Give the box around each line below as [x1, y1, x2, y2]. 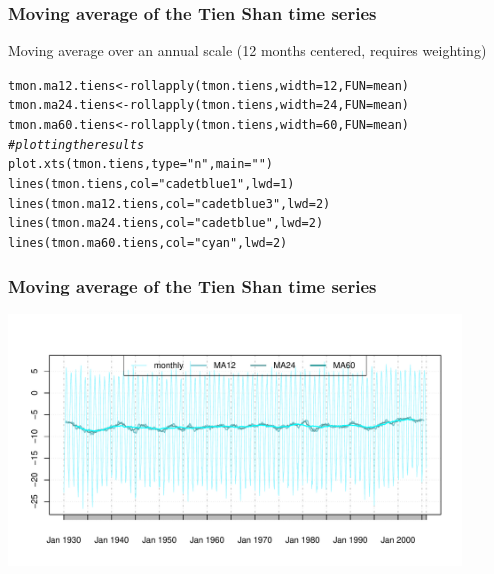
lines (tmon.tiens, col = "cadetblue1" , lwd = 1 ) [8, 177, 295, 192]
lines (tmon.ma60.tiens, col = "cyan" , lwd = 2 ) [8, 236, 288, 251]
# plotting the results [8, 137, 145, 152]
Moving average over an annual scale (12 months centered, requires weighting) [8, 40, 487, 61]
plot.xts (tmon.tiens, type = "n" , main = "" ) [8, 157, 273, 172]
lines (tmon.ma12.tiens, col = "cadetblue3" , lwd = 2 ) [8, 196, 331, 211]
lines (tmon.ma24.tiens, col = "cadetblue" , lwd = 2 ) [8, 216, 324, 231]
